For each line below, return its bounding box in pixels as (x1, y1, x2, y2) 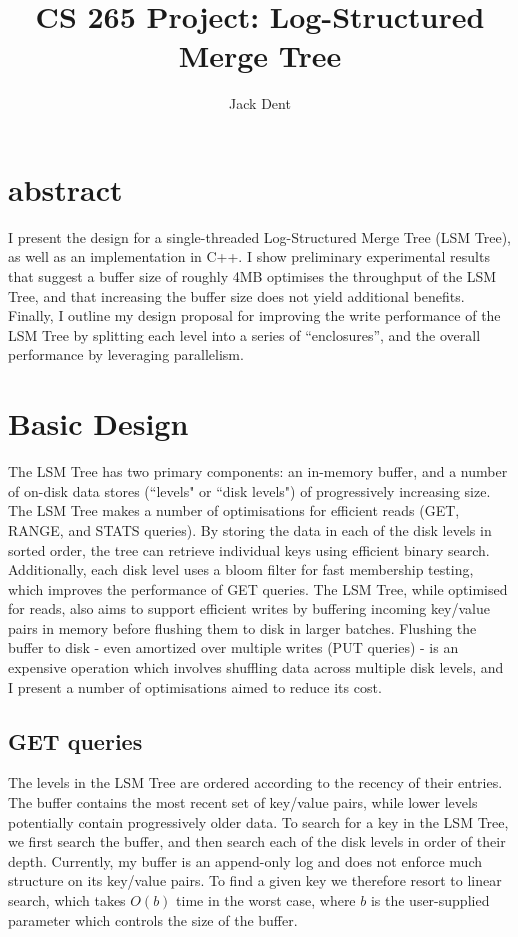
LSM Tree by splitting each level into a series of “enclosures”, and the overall (8, 324, 481, 345)
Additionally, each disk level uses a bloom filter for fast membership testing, (8, 559, 474, 580)
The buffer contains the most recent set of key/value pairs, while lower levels (8, 792, 478, 813)
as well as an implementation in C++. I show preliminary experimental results (8, 246, 490, 267)
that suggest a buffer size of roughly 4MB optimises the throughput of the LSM (8, 266, 497, 287)
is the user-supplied (370, 890, 490, 911)
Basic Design (8, 403, 189, 444)
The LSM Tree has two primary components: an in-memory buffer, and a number (8, 461, 508, 482)
